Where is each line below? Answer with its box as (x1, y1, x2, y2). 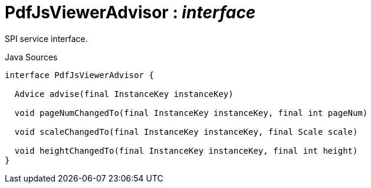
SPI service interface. (5, 33, 88, 44)
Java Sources (5, 51, 58, 62)
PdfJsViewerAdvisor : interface (5, 2, 256, 22)
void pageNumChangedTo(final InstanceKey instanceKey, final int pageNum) (14, 108, 368, 118)
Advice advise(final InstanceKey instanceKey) (14, 89, 234, 99)
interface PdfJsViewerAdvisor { (5, 70, 154, 80)
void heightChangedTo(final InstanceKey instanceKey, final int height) (14, 145, 358, 155)
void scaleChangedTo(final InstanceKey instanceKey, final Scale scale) (14, 127, 358, 137)
